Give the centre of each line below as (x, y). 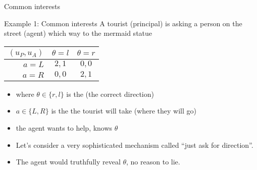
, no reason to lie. (153, 162)
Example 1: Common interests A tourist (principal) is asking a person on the (123, 23)
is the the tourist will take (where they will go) (124, 111)
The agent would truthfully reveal (68, 162)
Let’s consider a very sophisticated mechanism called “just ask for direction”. (135, 145)
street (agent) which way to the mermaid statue (78, 33)
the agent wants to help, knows (64, 127)
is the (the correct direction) (110, 94)
